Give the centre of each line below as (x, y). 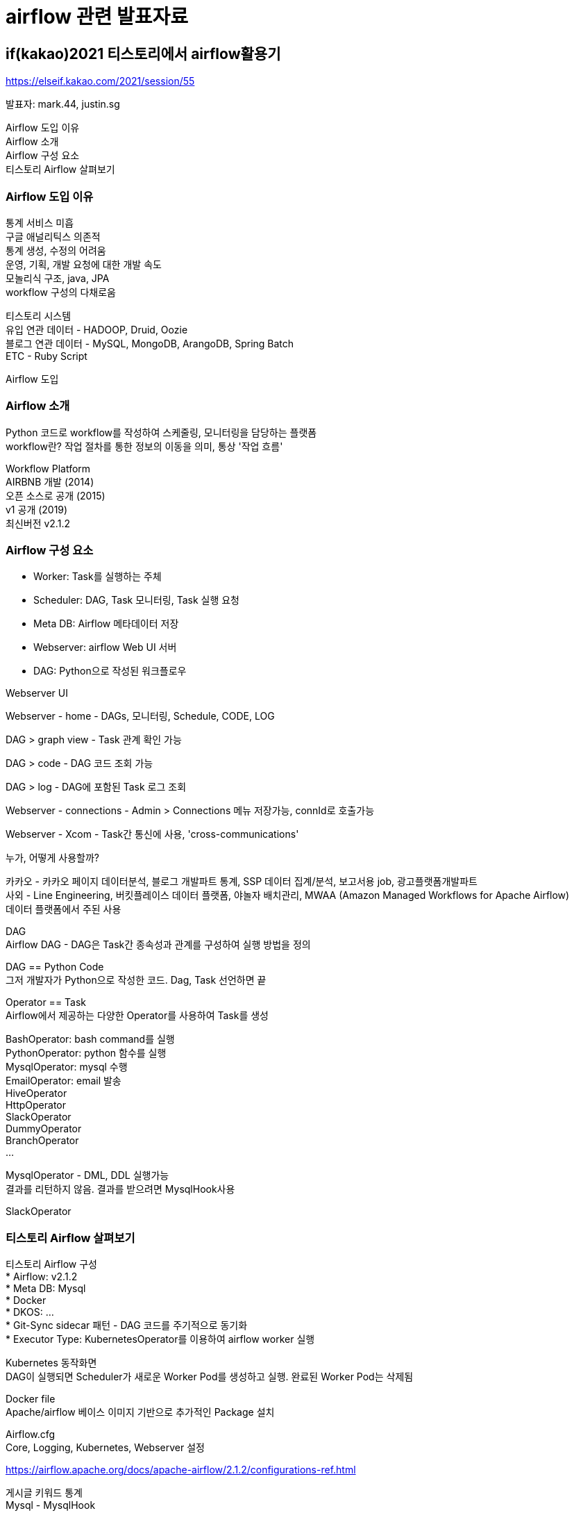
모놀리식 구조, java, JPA (58, 278)
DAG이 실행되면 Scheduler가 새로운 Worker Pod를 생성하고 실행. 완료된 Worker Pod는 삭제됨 (210, 1377)
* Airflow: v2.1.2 (42, 1277)
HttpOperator (36, 1105)
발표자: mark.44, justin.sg (63, 104)
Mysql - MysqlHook (51, 1505)
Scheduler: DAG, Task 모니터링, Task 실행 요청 (137, 600)
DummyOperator (44, 1129)
